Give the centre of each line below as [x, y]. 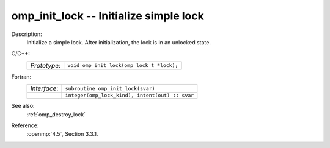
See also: [23, 106]
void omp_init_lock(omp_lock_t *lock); [123, 65]
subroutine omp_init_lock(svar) [110, 88]
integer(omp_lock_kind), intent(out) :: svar [130, 95]
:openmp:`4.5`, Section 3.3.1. [62, 134]
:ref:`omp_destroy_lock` [56, 114]
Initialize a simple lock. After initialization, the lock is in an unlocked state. [119, 42]
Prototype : [46, 65]
